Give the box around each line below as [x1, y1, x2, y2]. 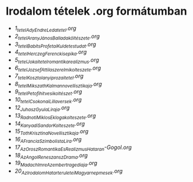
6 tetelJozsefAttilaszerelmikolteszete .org [14, 64, 101, 73]
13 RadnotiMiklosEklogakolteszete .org [14, 112, 96, 120]
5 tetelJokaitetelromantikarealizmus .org [14, 56, 100, 65]
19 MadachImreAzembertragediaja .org [14, 159, 98, 169]
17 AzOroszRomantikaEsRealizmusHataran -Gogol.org [14, 144, 132, 152]
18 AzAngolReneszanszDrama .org [14, 151, 88, 160]
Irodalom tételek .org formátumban [5, 4, 188, 18]
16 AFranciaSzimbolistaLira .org [14, 136, 82, 144]
